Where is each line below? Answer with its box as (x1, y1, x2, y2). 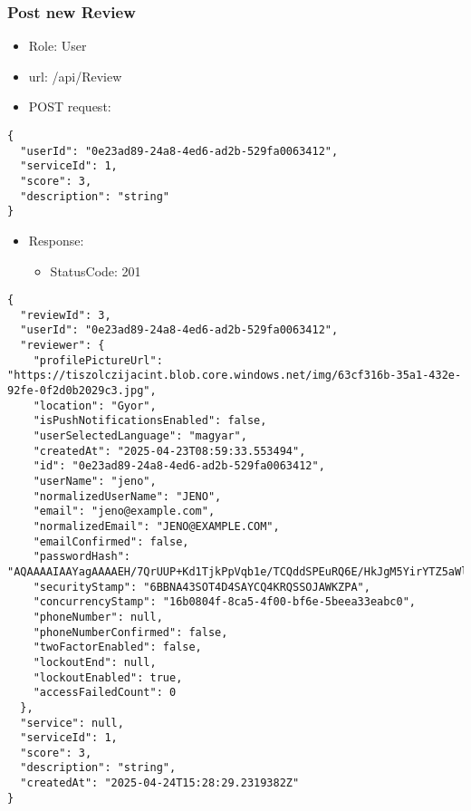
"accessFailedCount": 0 (33, 686, 177, 700)
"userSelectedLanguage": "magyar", (33, 430, 247, 443)
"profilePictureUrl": (33, 353, 163, 367)
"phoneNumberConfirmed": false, (33, 625, 228, 639)
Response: (28, 230, 84, 249)
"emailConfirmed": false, (33, 535, 189, 548)
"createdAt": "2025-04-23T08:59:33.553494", (33, 444, 306, 458)
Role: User (28, 36, 87, 55)
